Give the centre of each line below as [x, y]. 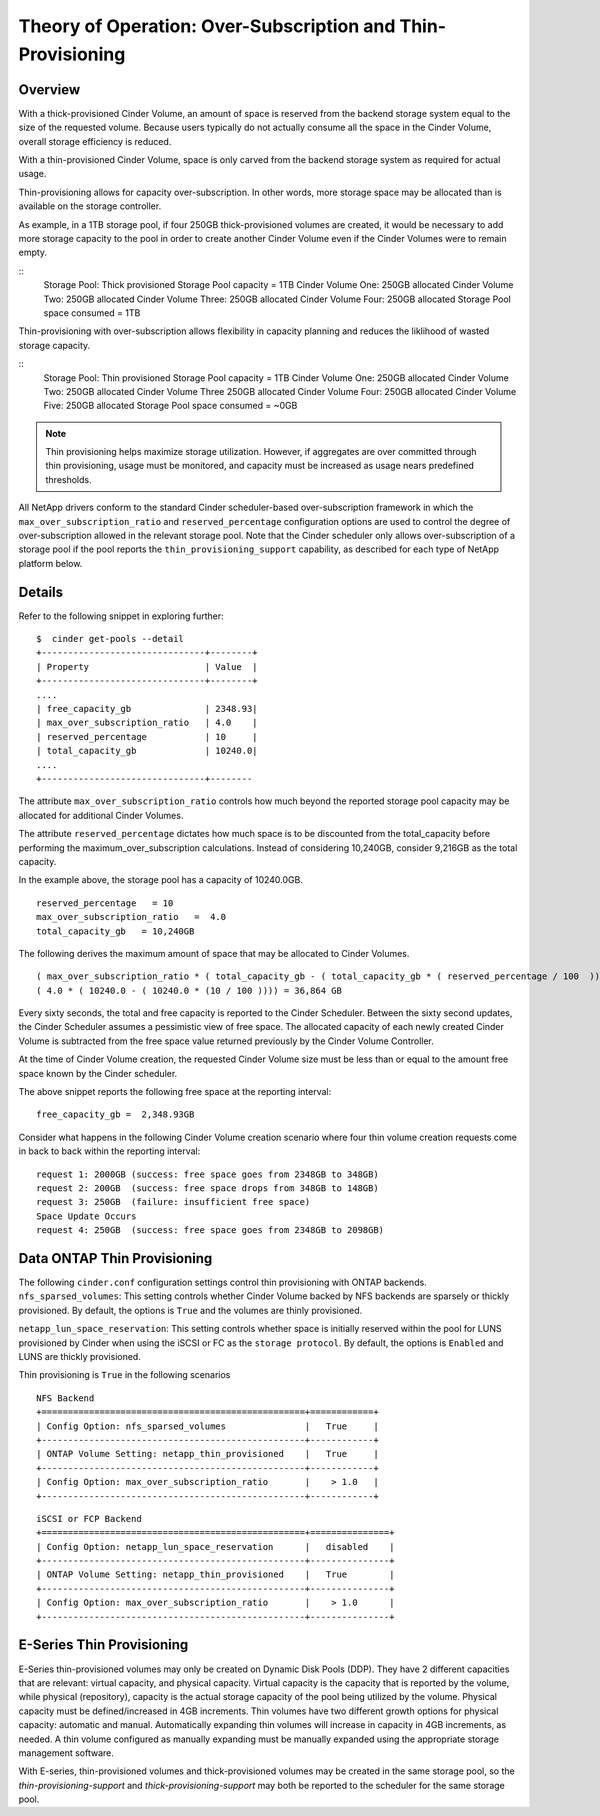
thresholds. [68, 479]
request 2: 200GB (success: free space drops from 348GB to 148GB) [207, 1188]
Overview [49, 89]
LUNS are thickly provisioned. [80, 1357]
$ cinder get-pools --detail [110, 639]
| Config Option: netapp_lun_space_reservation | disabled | [215, 1546]
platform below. [50, 563]
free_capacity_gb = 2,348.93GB [115, 1114]
